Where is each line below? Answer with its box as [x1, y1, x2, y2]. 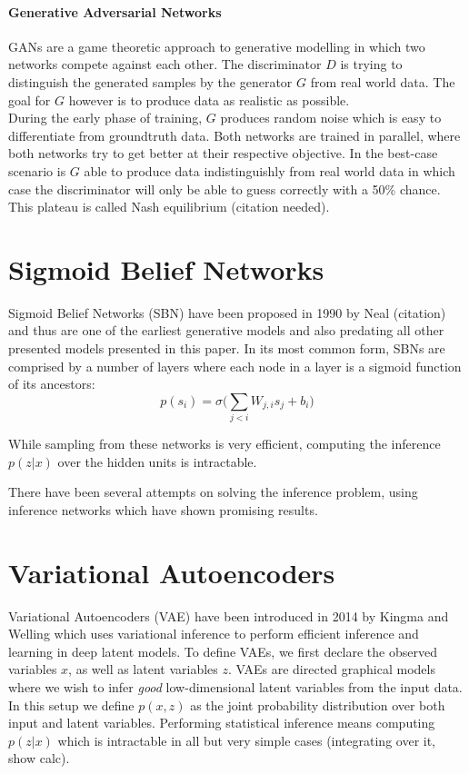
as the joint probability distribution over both [190, 695, 445, 714]
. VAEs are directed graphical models [228, 660, 435, 679]
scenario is [8, 161, 66, 180]
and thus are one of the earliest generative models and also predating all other [8, 321, 444, 340]
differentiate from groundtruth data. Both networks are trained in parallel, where [8, 125, 461, 144]
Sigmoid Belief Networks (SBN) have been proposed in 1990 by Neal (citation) [8, 303, 446, 322]
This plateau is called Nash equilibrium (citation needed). [8, 197, 330, 216]
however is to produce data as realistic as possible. [68, 90, 350, 109]
